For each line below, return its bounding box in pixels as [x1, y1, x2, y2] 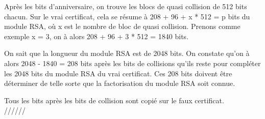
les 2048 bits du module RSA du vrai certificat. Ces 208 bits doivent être [4, 68, 232, 78]
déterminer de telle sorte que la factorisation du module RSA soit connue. [4, 78, 235, 88]
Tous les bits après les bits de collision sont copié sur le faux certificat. [4, 95, 224, 105]
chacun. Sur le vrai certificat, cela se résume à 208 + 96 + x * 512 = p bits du [4, 11, 250, 21]
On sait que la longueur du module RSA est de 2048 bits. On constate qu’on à [4, 48, 250, 58]
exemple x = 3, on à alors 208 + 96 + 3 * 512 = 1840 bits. [4, 31, 189, 41]
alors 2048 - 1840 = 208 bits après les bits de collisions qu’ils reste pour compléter [4, 57, 261, 68]
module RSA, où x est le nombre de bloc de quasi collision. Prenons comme [4, 21, 240, 32]
